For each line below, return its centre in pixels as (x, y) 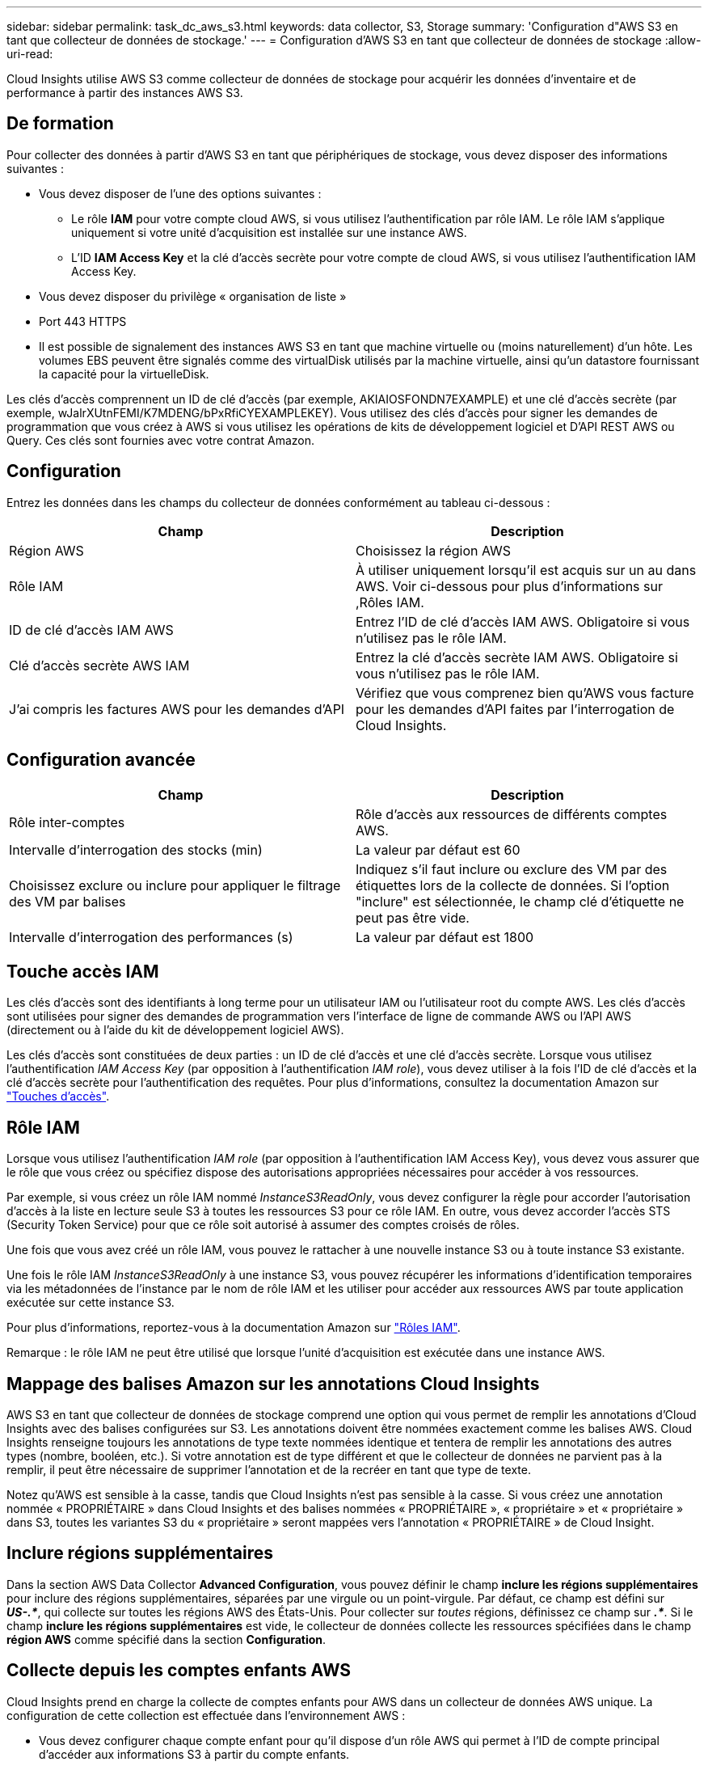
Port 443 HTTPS (83, 321)
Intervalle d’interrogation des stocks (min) (136, 849)
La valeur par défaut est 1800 (445, 937)
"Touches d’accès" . (58, 1096)
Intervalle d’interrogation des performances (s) (151, 937)
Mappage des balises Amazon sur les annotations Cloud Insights (273, 1384)
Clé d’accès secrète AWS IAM (99, 665)
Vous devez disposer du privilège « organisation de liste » (193, 296)
